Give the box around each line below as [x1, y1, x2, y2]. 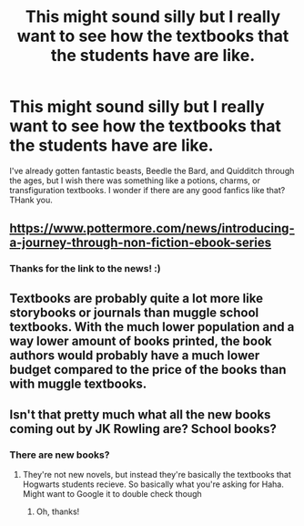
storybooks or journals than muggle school [9, 304, 259, 320]
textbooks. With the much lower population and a [9, 319, 295, 335]
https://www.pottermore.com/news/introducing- [9, 221, 295, 236]
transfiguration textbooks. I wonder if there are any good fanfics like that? [9, 184, 286, 195]
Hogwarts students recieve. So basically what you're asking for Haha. [22, 479, 284, 490]
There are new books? [9, 449, 110, 461]
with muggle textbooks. [9, 376, 147, 391]
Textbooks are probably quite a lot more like [9, 290, 264, 306]
